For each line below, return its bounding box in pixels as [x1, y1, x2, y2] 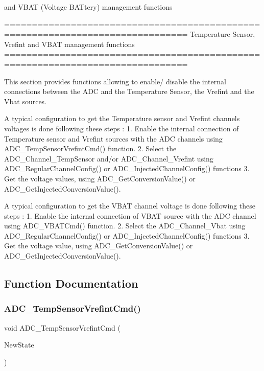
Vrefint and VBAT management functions [4, 38, 135, 49]
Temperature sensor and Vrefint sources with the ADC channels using [4, 133, 223, 144]
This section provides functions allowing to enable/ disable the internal [4, 76, 226, 86]
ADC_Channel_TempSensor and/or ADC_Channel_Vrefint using [4, 153, 213, 164]
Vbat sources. [4, 96, 47, 106]
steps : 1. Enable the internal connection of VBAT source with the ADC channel [4, 210, 256, 221]
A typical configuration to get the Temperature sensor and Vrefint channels [4, 113, 240, 124]
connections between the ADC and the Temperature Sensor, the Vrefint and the [4, 86, 254, 97]
